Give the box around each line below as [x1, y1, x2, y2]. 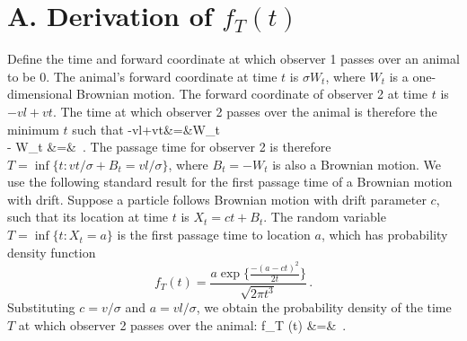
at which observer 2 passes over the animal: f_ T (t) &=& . [18, 315, 347, 334]
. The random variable [263, 207, 386, 226]
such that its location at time [7, 207, 169, 226]
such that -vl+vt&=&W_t [72, 119, 220, 138]
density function [7, 242, 96, 261]
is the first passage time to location [117, 225, 311, 244]
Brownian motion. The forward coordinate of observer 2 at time [76, 84, 428, 103]
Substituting [7, 298, 75, 317]
